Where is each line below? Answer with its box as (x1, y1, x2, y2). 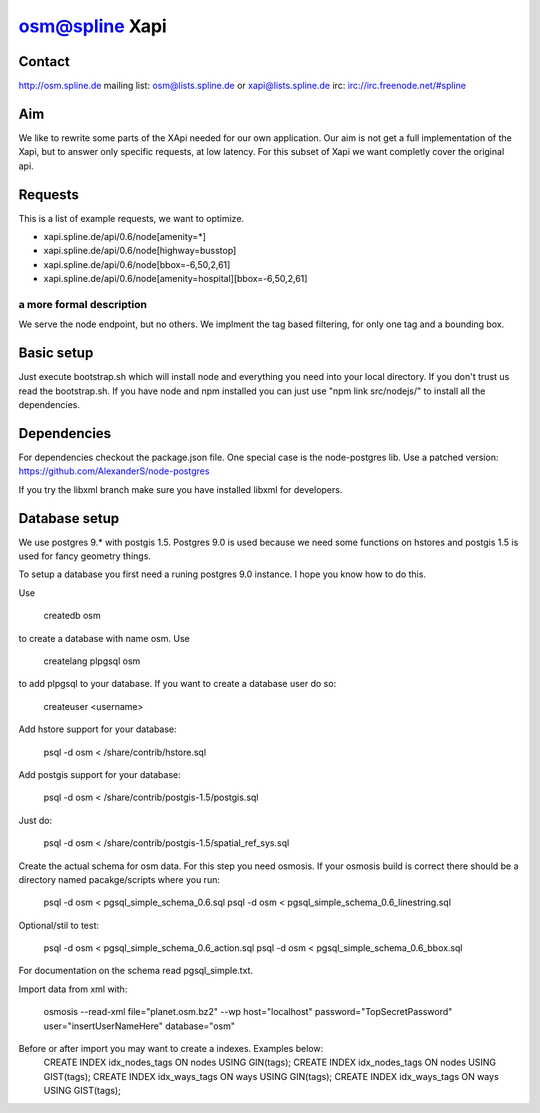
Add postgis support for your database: (18, 768, 182, 780)
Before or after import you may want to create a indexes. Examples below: (18, 1043, 324, 1055)
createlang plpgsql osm (43, 655, 141, 667)
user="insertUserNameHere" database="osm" (43, 1020, 235, 1032)
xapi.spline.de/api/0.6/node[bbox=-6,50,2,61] (43, 258, 231, 270)
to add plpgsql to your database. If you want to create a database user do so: (18, 678, 337, 690)
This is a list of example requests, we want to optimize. (18, 212, 245, 224)
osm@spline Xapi (18, 15, 167, 37)
